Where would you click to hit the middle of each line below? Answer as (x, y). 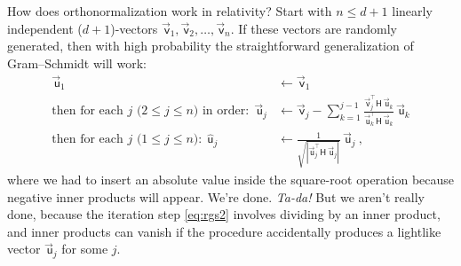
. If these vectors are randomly (314, 28)
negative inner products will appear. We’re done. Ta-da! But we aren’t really (216, 196)
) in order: (221, 111)
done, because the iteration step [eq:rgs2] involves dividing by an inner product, (224, 214)
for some (85, 249)
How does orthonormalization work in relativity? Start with (170, 11)
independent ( (45, 28)
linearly (412, 11)
